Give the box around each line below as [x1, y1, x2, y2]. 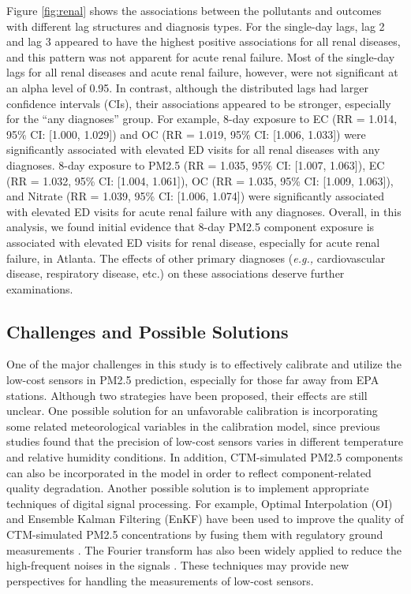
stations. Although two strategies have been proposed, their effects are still [6, 387, 368, 403]
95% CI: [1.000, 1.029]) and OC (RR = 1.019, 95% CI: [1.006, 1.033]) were [6, 125, 366, 142]
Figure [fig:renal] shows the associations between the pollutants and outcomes [6, 2, 382, 18]
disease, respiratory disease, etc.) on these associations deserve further [6, 265, 345, 282]
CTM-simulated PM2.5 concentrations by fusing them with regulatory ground [6, 526, 383, 543]
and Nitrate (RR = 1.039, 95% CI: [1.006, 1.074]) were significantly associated [6, 188, 385, 204]
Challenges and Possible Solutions [6, 319, 289, 343]
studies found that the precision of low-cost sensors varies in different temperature [6, 433, 403, 450]
